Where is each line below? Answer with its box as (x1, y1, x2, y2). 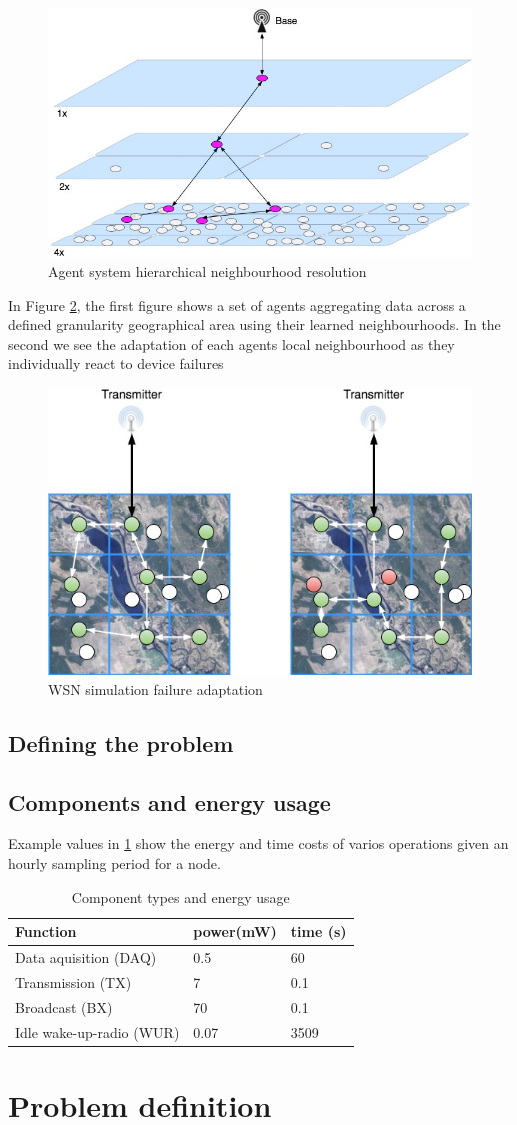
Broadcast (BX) (15, 996, 113, 1017)
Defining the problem (8, 727, 234, 758)
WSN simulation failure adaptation (48, 678, 263, 699)
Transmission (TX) (15, 971, 132, 992)
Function (15, 921, 77, 942)
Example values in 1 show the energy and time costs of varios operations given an (8, 833, 509, 854)
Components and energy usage (8, 786, 331, 817)
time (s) (290, 921, 347, 942)
